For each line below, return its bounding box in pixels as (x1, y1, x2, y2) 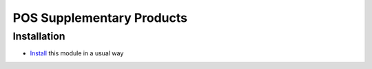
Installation (12, 30, 65, 42)
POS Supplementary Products (12, 10, 187, 25)
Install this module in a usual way (30, 49, 124, 57)
